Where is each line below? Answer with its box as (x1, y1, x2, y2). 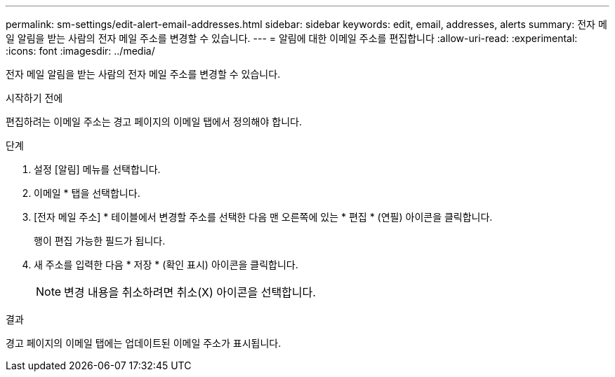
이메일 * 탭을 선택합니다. (34, 187, 140, 199)
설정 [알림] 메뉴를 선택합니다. (34, 163, 161, 175)
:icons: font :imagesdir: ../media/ (6, 45, 155, 57)
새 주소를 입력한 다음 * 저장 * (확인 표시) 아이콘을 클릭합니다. (34, 259, 298, 270)
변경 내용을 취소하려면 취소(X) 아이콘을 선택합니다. (64, 285, 316, 299)
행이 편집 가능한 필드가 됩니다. (34, 235, 166, 247)
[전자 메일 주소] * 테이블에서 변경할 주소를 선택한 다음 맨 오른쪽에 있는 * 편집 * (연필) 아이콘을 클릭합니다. (34, 211, 493, 223)
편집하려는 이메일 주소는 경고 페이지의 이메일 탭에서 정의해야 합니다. (6, 116, 302, 128)
